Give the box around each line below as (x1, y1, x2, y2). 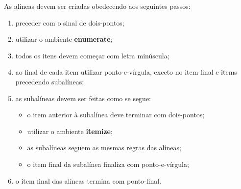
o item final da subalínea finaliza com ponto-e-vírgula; (27, 159, 189, 169)
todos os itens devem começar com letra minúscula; (15, 50, 169, 60)
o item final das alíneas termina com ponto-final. (15, 175, 162, 186)
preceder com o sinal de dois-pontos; (15, 17, 124, 27)
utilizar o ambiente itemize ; (27, 126, 113, 136)
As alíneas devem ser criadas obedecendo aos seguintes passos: (4, 1, 191, 11)
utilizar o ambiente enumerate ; (15, 34, 113, 44)
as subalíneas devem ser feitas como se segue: (15, 93, 151, 103)
